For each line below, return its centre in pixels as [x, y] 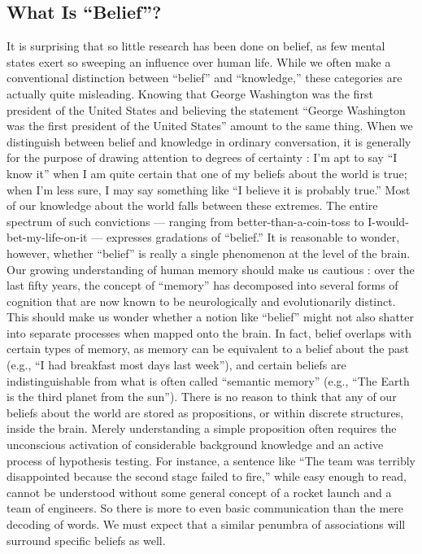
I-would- [388, 221]
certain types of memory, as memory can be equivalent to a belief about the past [208, 349]
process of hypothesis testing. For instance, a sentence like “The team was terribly [211, 460]
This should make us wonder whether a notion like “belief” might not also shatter [210, 317]
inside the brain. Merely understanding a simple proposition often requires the [202, 428]
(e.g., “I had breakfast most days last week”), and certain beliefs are [176, 365]
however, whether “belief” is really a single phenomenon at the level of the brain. [209, 253]
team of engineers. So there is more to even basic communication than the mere [205, 508]
